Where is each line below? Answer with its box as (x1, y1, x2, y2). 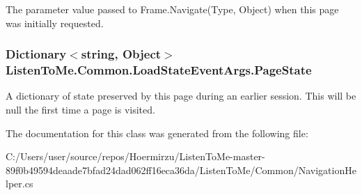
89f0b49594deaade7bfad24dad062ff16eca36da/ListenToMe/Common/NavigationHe (6, 162, 356, 177)
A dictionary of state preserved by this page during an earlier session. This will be (6, 88, 356, 103)
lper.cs (6, 176, 33, 191)
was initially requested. (6, 15, 104, 30)
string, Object (81, 45, 162, 63)
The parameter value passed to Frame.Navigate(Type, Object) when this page (6, 2, 339, 16)
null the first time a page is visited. (6, 102, 155, 116)
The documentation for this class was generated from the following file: (6, 125, 308, 140)
